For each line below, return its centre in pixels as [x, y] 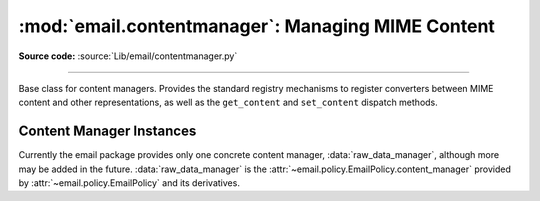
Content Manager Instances [107, 131]
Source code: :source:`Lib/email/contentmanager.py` [128, 56]
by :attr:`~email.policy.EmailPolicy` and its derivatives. [129, 183]
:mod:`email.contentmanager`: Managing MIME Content [256, 26]
